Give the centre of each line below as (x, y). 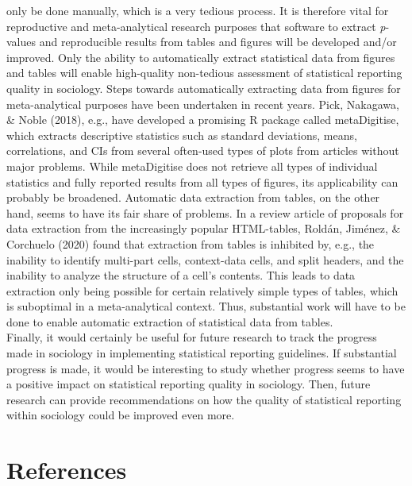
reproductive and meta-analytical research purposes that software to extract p (196, 26)
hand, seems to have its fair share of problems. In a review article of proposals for (205, 212)
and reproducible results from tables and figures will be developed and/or (218, 42)
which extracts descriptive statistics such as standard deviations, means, (182, 135)
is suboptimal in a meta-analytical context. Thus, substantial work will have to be (206, 306)
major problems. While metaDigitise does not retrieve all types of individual (192, 166)
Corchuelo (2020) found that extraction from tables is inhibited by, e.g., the (191, 243)
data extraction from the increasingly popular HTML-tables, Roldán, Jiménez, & (204, 228)
